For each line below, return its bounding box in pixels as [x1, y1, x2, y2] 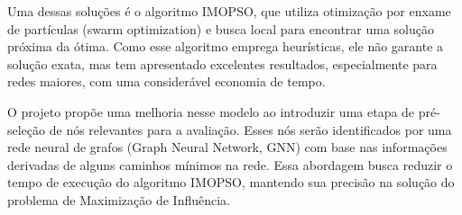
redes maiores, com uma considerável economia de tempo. [7, 72, 326, 91]
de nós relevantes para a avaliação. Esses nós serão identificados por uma [49, 120, 452, 139]
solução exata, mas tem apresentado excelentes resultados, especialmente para [7, 54, 438, 73]
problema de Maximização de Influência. [7, 190, 230, 209]
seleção [7, 120, 46, 139]
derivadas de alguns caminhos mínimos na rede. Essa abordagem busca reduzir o [7, 155, 453, 174]
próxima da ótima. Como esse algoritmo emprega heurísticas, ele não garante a [7, 37, 444, 56]
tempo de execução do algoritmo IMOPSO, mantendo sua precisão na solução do [7, 173, 455, 192]
